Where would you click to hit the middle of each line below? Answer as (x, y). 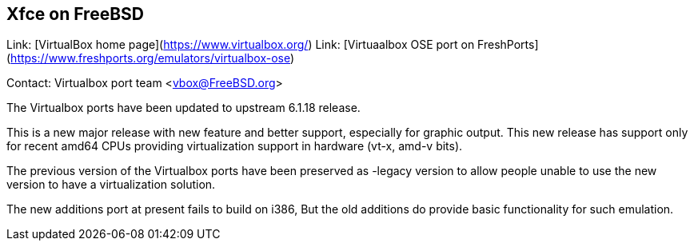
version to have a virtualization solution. (111, 185)
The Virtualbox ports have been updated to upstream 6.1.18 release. (183, 108)
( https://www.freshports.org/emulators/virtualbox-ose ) (151, 58)
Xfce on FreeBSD (75, 14)
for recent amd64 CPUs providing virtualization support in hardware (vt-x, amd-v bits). (235, 146)
